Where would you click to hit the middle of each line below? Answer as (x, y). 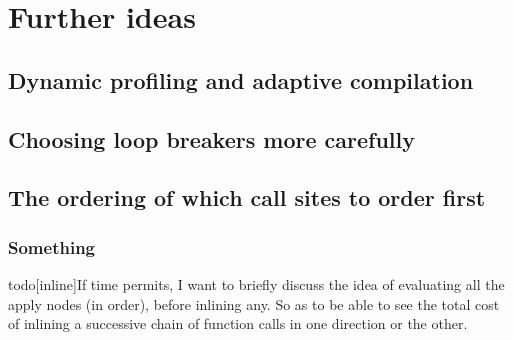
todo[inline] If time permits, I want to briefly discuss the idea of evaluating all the (256, 283)
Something (51, 246)
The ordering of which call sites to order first (247, 197)
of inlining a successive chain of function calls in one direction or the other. (238, 323)
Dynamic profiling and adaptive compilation (241, 79)
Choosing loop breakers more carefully (211, 138)
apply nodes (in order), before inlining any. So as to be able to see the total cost (254, 303)
